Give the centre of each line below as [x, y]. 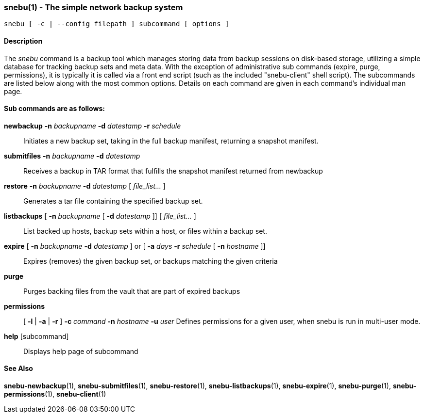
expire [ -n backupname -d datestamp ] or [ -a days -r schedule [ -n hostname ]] [135, 246]
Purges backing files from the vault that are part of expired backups [132, 291]
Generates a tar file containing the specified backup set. [113, 201]
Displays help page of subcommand [81, 351]
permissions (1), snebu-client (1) [55, 394]
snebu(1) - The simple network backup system [93, 7]
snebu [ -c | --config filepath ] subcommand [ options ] [117, 24]
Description [23, 41]
